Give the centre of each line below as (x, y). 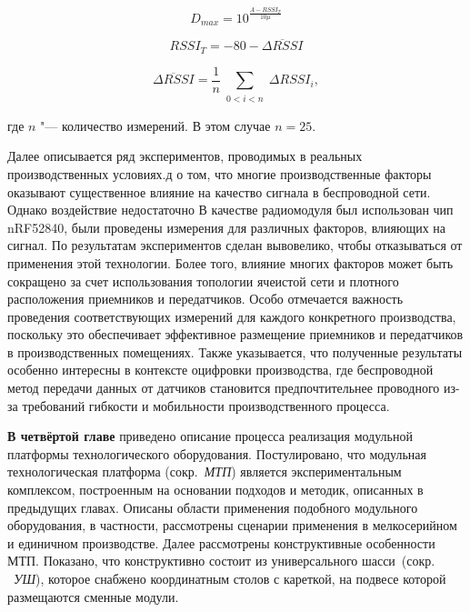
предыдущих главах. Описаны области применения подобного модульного (213, 507)
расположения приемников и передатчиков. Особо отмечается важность (205, 299)
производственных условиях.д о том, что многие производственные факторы (220, 173)
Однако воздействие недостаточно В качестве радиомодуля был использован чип (230, 210)
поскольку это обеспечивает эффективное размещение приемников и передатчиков (235, 334)
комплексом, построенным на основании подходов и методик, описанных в (215, 490)
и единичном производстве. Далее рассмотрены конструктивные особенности (221, 542)
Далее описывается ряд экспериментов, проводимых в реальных (185, 156)
